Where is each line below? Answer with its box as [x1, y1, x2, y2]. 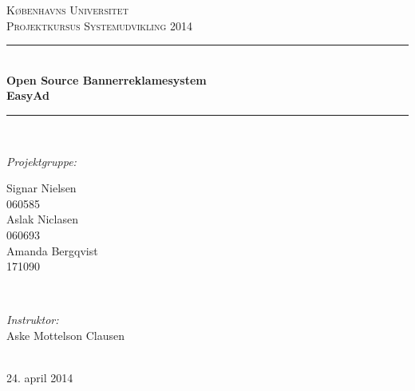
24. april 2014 [6, 369, 73, 386]
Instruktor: [6, 311, 59, 328]
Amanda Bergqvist [6, 242, 98, 259]
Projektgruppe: [6, 152, 77, 169]
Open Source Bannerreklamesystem [6, 71, 207, 88]
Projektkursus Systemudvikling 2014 [6, 17, 192, 34]
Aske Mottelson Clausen [6, 326, 125, 343]
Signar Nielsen [6, 180, 77, 196]
